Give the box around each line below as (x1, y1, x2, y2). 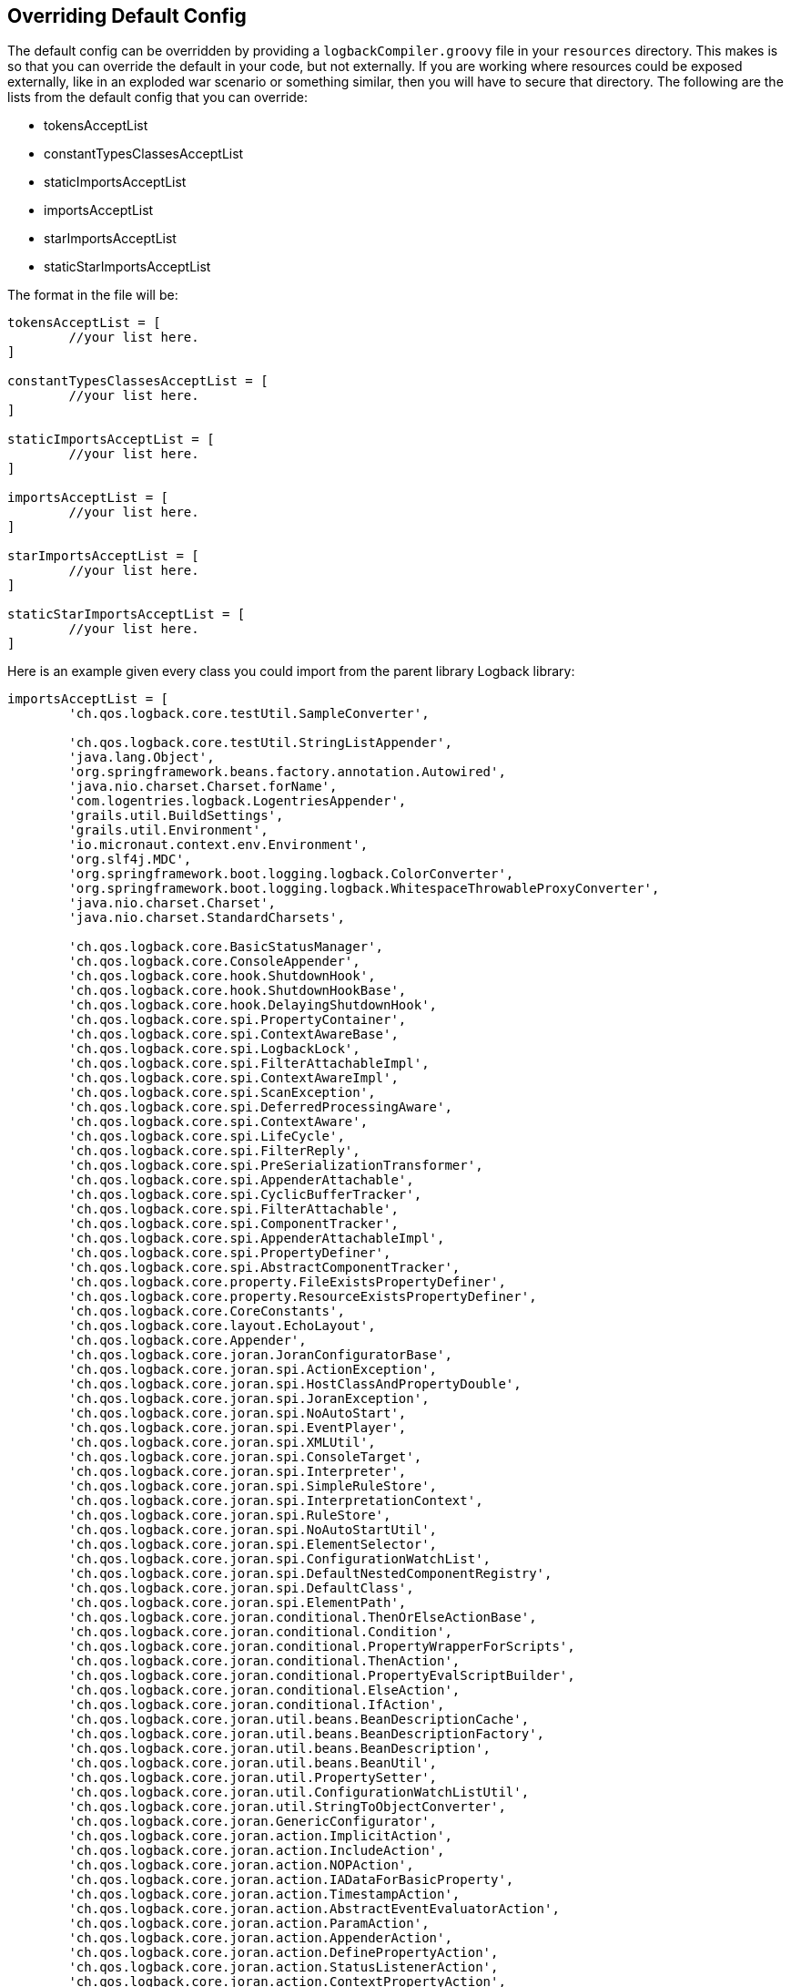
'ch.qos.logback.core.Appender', (68, 1333, 307, 1348)
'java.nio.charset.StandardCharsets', (68, 910, 345, 926)
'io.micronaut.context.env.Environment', (68, 837, 369, 853)
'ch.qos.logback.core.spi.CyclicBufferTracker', (68, 1187, 422, 1203)
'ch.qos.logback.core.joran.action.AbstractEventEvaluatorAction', (68, 1901, 560, 1917)
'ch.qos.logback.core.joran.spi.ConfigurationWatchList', (68, 1552, 492, 1567)
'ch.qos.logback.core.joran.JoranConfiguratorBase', (68, 1347, 452, 1363)
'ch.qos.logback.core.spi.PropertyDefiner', (68, 1245, 391, 1261)
